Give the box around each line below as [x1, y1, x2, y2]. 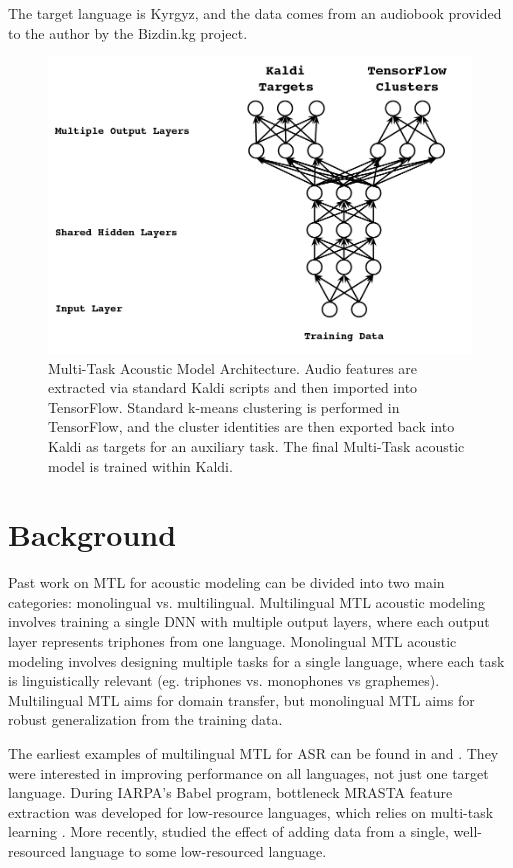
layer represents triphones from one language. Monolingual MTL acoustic [8, 631, 457, 652]
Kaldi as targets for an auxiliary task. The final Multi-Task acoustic [48, 435, 465, 456]
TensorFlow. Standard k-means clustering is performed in [48, 396, 400, 417]
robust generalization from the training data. [8, 709, 283, 730]
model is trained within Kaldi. [48, 455, 233, 476]
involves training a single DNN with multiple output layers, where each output [8, 611, 490, 632]
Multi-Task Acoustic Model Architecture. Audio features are [48, 357, 418, 378]
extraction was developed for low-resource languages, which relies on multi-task [8, 801, 494, 822]
